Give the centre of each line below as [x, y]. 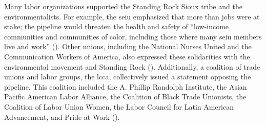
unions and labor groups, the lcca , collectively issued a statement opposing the [128, 77]
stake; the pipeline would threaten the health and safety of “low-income [117, 26]
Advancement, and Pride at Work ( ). [62, 117]
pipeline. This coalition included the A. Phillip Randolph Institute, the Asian [126, 86]
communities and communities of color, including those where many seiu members [133, 36]
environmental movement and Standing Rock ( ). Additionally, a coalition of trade [132, 66]
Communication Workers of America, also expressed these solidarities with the [127, 56]
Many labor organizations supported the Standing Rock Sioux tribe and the [123, 6]
